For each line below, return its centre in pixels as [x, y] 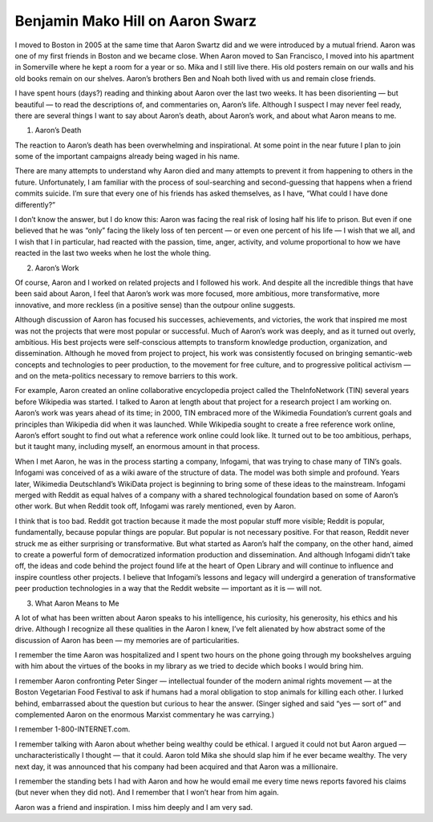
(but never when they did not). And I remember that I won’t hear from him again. [147, 792]
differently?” [35, 204]
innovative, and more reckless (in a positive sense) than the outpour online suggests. [155, 305]
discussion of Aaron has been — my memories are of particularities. [127, 640]
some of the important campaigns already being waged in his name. [127, 156]
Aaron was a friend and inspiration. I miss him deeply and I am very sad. [134, 807]
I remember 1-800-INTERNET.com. [73, 729]
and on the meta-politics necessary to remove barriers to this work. [126, 376]
